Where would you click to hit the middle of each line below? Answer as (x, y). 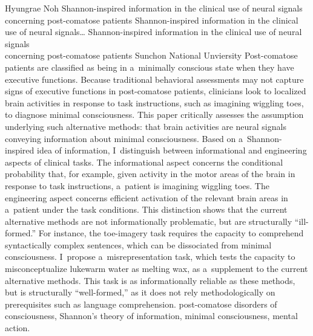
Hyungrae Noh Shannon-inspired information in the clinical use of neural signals (154, 8)
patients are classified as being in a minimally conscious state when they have (150, 67)
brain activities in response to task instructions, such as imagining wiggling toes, (154, 102)
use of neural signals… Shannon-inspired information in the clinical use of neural (153, 32)
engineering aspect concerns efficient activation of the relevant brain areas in (147, 197)
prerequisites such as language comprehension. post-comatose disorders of (141, 304)
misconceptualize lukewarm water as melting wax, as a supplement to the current (156, 269)
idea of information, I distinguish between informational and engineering (172, 150)
